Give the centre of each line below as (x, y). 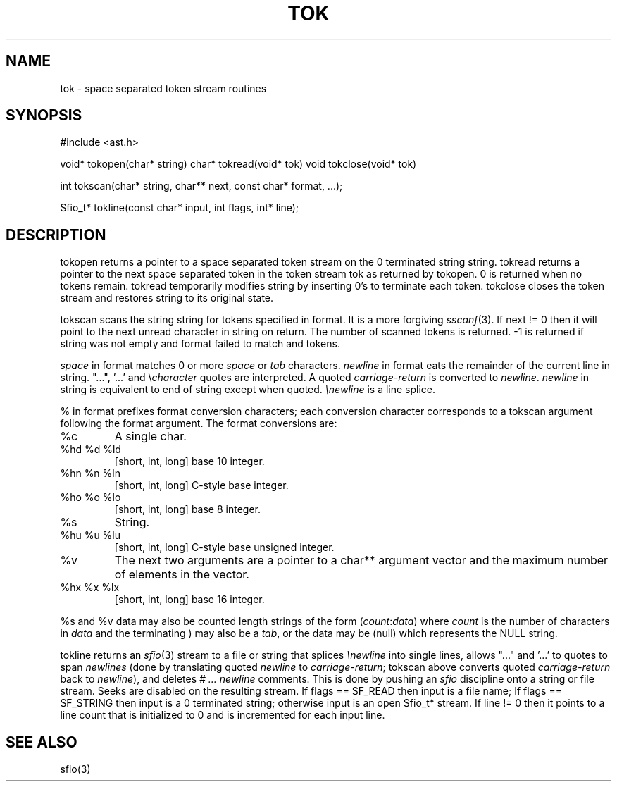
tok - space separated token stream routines (163, 88)
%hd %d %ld (91, 450)
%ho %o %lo (91, 497)
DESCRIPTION (56, 235)
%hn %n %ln (90, 473)
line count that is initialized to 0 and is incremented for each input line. (223, 715)
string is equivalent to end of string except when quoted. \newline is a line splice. (248, 390)
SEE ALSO (42, 742)
